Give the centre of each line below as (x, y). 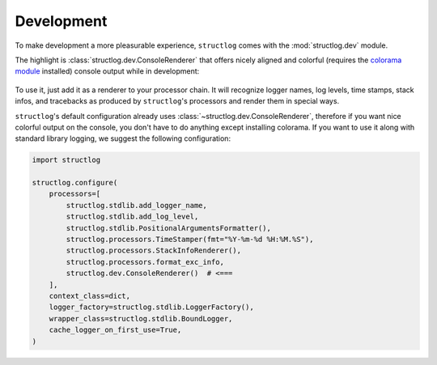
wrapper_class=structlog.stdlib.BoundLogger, (141, 318)
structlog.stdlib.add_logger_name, (137, 205)
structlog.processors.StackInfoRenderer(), (154, 250)
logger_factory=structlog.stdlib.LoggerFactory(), (151, 307)
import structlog (66, 160)
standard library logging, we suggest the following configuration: (123, 138)
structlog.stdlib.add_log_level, (132, 217)
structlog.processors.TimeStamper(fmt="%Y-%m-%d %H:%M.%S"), (190, 239)
